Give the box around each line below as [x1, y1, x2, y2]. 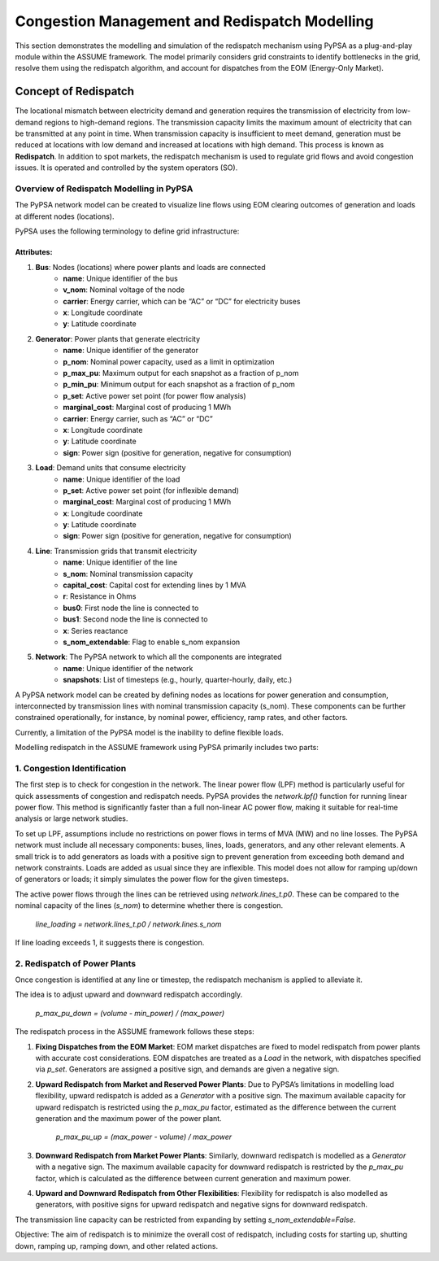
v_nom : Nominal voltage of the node [63, 285, 185, 295]
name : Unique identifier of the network [63, 663, 193, 673]
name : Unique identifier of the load [63, 474, 180, 484]
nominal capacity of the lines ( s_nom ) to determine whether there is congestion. [15, 901, 284, 910]
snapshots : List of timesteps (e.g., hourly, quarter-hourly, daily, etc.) [63, 675, 293, 685]
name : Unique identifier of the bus [63, 273, 178, 283]
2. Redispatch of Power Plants [15, 958, 137, 969]
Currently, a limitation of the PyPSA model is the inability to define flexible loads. [15, 727, 284, 737]
